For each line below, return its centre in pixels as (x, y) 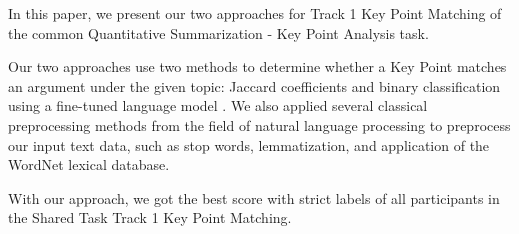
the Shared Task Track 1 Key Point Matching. (150, 217)
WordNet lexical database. (89, 164)
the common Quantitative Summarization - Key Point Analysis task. (218, 32)
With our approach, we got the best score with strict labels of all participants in (254, 197)
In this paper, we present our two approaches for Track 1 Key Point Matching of (255, 13)
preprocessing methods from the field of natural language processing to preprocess (259, 124)
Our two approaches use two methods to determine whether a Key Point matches (257, 66)
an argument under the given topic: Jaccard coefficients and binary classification (254, 85)
